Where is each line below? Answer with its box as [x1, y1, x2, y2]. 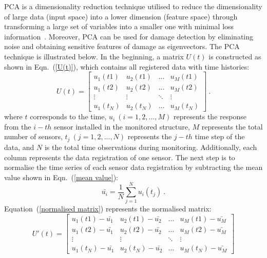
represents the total [201, 121, 263, 132]
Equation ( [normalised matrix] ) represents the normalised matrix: [4, 203, 212, 214]
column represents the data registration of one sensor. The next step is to [4, 152, 235, 162]
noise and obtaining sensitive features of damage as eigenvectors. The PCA [4, 41, 240, 52]
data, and [4, 141, 34, 152]
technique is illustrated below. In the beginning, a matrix [4, 51, 184, 61]
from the [4, 121, 31, 132]
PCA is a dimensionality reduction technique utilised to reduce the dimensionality [4, 1, 262, 11]
